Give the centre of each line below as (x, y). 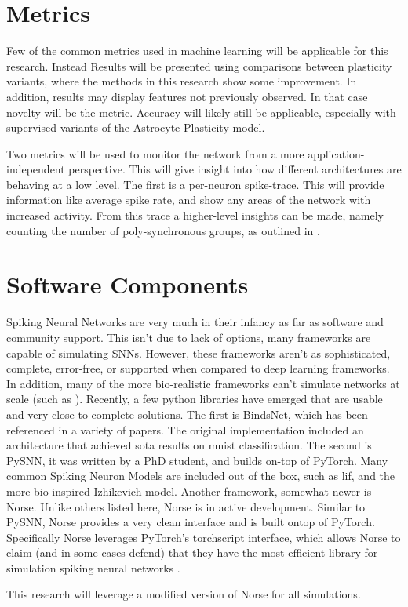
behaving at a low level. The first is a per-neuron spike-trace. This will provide (195, 184)
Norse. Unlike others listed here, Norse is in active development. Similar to (186, 506)
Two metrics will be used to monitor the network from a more (155, 153)
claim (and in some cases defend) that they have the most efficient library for (192, 552)
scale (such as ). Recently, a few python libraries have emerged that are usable (195, 399)
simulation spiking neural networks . (93, 567)
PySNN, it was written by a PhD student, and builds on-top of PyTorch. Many (197, 460)
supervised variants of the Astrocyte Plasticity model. (136, 127)
